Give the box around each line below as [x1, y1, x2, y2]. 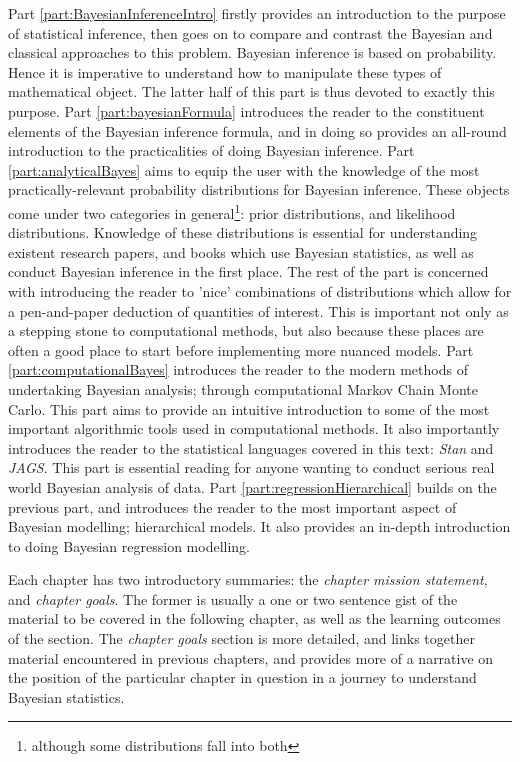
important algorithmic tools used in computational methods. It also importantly [8, 418, 500, 439]
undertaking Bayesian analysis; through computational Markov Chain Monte [8, 378, 478, 399]
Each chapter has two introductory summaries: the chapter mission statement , [8, 569, 488, 590]
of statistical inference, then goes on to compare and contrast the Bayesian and [8, 22, 493, 43]
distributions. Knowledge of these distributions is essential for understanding [8, 222, 478, 243]
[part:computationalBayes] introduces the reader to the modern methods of [8, 359, 468, 380]
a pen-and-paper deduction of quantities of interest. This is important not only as [8, 300, 509, 321]
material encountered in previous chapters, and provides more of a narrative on [8, 647, 494, 668]
